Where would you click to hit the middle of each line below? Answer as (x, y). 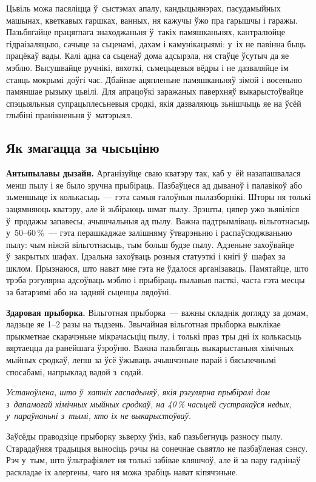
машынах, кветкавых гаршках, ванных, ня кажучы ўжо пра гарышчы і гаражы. (152, 20)
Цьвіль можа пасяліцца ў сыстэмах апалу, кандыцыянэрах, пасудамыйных (143, 8)
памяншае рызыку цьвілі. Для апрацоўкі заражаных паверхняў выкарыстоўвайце (155, 91)
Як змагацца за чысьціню (83, 148)
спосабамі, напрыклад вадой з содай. (75, 371)
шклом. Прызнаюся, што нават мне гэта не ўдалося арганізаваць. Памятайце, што (157, 268)
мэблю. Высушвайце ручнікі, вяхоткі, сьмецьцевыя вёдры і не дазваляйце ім (147, 67)
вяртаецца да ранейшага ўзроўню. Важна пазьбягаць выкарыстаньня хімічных (150, 348)
